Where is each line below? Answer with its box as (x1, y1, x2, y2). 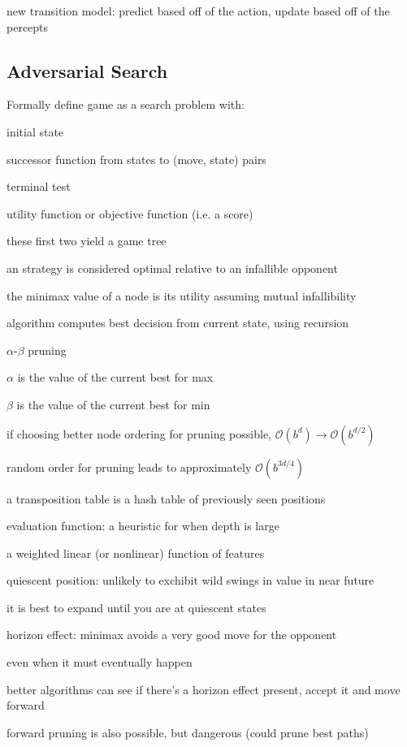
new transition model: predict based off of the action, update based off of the (6, 2, 390, 19)
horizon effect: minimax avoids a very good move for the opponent (6, 626, 337, 643)
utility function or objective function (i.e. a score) (6, 205, 253, 222)
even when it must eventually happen (6, 654, 193, 671)
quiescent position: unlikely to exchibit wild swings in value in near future (6, 572, 375, 589)
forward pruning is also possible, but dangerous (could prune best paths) (6, 723, 369, 741)
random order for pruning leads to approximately (6, 458, 252, 475)
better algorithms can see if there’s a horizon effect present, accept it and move (6, 680, 401, 697)
